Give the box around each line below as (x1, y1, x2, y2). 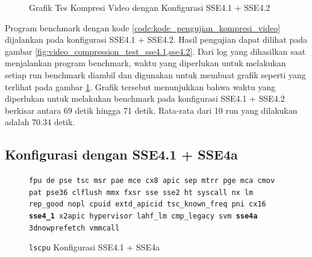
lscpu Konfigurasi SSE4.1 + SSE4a (29, 241, 160, 253)
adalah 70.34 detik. (5, 116, 75, 128)
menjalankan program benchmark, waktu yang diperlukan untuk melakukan (5, 57, 286, 69)
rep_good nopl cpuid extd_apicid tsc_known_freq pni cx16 (29, 200, 266, 209)
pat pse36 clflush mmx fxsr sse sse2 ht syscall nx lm (29, 188, 254, 197)
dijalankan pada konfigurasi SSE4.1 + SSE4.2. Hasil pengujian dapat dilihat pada (5, 33, 308, 46)
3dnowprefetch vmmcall (29, 223, 120, 232)
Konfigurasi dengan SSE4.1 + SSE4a (5, 145, 238, 164)
